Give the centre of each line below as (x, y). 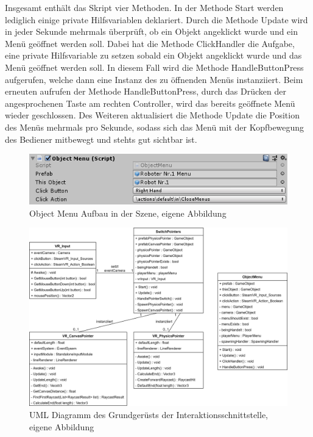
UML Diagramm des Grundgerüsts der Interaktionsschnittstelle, (149, 415)
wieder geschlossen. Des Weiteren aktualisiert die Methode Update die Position (152, 115)
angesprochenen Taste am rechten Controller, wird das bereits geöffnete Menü (150, 103)
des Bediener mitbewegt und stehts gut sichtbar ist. (101, 139)
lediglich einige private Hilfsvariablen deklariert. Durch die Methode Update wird (156, 19)
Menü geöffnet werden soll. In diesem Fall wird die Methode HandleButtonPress (154, 67)
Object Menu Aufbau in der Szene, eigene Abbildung (128, 213)
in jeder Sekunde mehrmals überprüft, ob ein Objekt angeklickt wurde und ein (152, 31)
